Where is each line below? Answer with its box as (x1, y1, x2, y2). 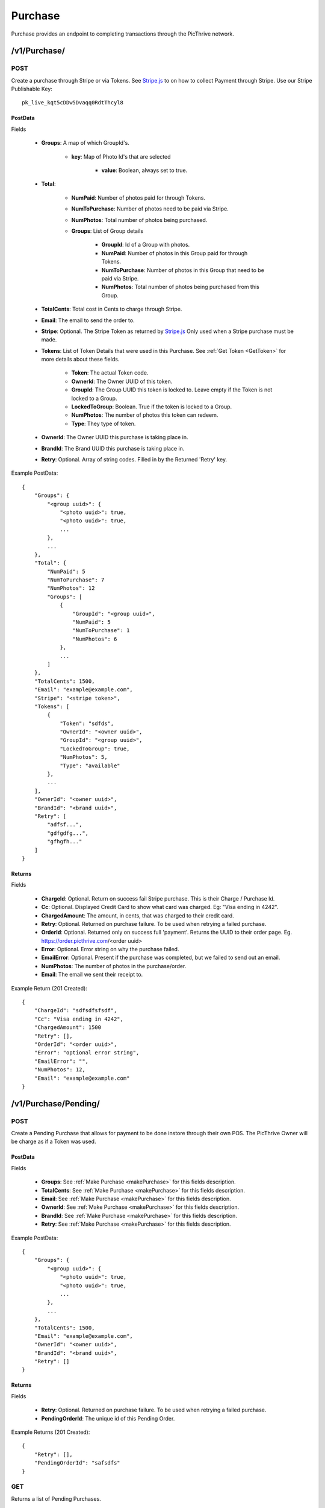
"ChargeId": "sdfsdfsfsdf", (34, 1007, 117, 1014)
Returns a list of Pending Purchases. (11, 1495, 102, 1502)
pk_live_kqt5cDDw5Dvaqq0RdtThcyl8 (22, 100, 123, 106)
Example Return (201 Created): (11, 984, 87, 992)
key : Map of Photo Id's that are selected (71, 153, 171, 160)
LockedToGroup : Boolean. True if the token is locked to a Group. (71, 403, 232, 410)
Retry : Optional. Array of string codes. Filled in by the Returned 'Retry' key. (41, 455, 227, 463)
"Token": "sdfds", (60, 720, 114, 727)
